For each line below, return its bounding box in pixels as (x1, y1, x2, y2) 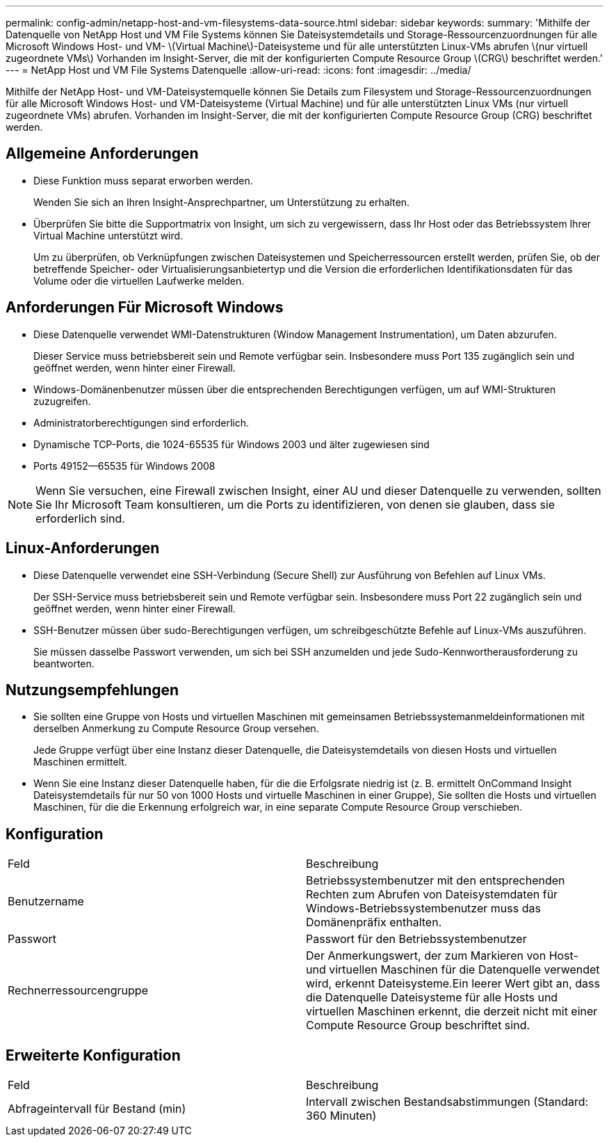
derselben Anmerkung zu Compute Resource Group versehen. (33, 722, 319, 735)
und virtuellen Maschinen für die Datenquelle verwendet (306, 962, 600, 977)
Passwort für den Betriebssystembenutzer (306, 932, 527, 946)
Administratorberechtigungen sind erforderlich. (33, 416, 249, 429)
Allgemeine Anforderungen (6, 145, 199, 163)
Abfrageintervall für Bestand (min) (8, 1102, 186, 1116)
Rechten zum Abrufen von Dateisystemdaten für (306, 887, 558, 902)
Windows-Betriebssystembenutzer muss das (306, 901, 541, 916)
